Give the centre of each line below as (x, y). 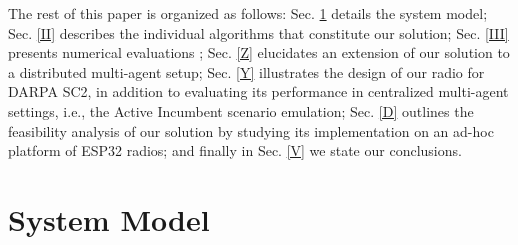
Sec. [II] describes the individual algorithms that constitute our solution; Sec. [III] (258, 32)
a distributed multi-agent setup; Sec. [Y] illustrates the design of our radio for (246, 71)
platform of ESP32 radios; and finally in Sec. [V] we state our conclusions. (235, 150)
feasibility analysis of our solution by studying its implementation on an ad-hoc (251, 130)
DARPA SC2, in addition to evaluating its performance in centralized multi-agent (258, 91)
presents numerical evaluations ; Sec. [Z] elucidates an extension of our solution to (259, 52)
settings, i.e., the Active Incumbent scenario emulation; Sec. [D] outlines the (241, 110)
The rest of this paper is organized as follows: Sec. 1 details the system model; (248, 13)
